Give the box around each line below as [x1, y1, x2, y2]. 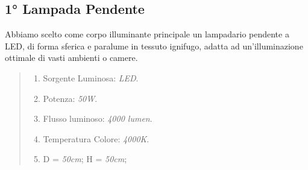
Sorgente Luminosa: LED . [43, 71, 139, 84]
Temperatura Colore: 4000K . [43, 132, 149, 145]
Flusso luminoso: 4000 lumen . [43, 112, 152, 125]
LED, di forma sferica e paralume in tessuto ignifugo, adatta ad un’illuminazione [5, 39, 303, 52]
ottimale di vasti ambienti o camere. [5, 51, 138, 64]
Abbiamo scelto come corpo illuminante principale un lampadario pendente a [5, 28, 289, 40]
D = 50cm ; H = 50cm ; [43, 153, 127, 165]
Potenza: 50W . [43, 92, 98, 104]
